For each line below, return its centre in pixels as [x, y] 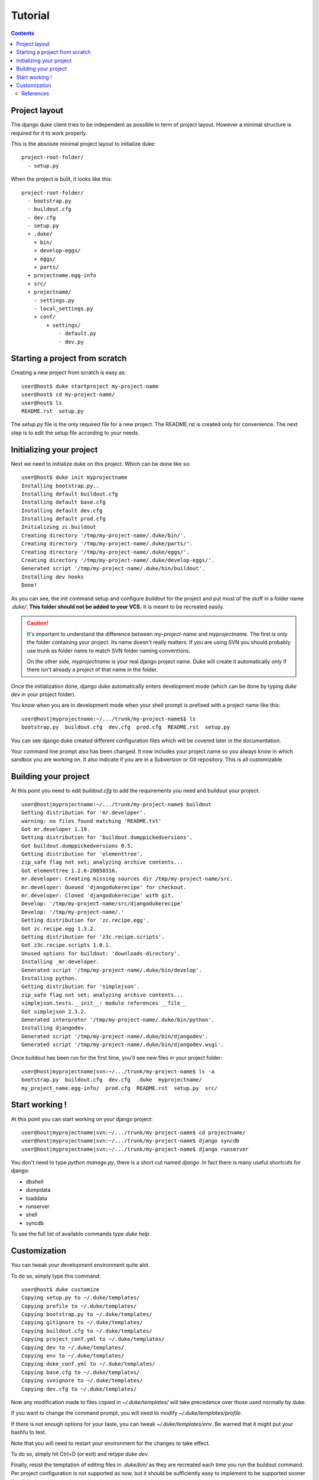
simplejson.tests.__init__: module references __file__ [104, 1003]
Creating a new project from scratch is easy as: [69, 372]
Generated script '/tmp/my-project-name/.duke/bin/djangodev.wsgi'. [123, 1045]
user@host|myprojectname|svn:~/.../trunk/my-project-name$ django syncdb [131, 1141]
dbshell [35, 1182]
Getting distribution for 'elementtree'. [82, 854]
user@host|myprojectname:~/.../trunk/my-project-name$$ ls [109, 719]
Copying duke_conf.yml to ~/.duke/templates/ [89, 1364]
